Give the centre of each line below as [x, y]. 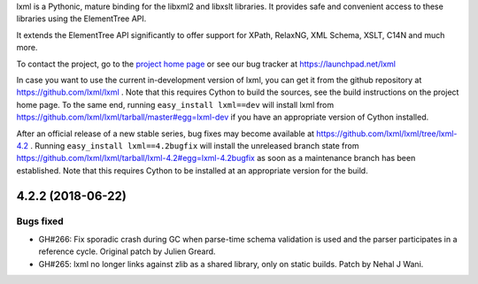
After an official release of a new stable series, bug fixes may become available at [165, 134]
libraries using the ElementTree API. [81, 19]
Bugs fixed [40, 221]
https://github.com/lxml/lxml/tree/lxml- [386, 134]
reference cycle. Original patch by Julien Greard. [127, 251]
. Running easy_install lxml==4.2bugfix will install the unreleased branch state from [195, 145]
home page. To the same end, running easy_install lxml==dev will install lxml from [175, 104]
